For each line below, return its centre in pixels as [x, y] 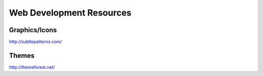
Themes [22, 55]
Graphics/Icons [33, 30]
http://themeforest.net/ [32, 67]
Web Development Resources [70, 13]
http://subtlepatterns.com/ [36, 42]
